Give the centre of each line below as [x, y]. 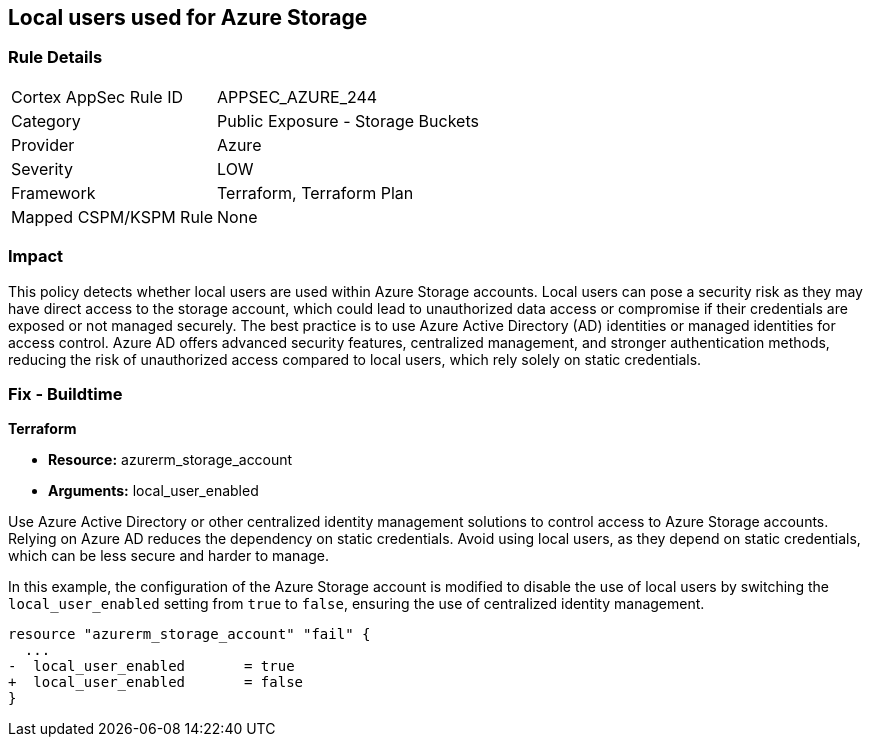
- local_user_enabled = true [151, 666]
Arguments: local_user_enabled [153, 491]
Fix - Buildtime [65, 393]
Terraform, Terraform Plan [315, 192]
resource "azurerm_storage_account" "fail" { [189, 634]
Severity [42, 168]
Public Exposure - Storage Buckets [348, 120]
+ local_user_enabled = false [156, 682]
